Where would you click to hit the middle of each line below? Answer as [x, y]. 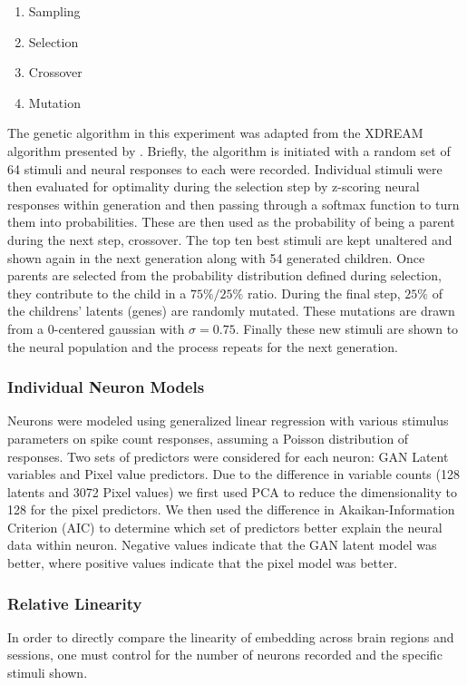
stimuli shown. [48, 673]
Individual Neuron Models [106, 387]
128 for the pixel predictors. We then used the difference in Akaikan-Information [231, 509]
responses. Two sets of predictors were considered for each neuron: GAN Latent [228, 456]
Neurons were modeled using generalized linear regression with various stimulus [228, 421]
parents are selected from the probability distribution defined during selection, [224, 275]
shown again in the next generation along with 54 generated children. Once [216, 257]
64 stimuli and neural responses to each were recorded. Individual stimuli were [225, 168]
